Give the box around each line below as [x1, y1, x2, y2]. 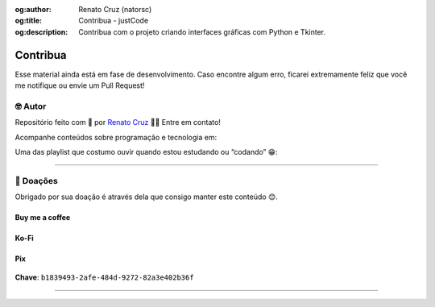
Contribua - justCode [78, 16, 149, 26]
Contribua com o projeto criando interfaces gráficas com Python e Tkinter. [78, 27, 326, 36]
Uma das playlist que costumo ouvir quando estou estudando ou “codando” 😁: [14, 147, 278, 156]
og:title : [14, 16, 43, 26]
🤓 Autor [14, 101, 47, 112]
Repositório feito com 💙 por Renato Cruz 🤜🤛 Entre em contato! [14, 118, 222, 127]
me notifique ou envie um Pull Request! [14, 81, 145, 90]
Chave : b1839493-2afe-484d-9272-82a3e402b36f [14, 272, 194, 282]
